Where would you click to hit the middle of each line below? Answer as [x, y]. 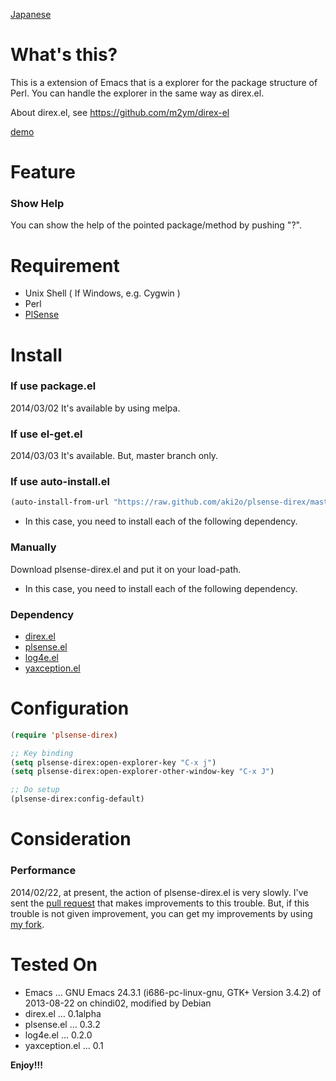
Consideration [71, 839]
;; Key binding [42, 753]
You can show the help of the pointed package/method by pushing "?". [156, 225]
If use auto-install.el [60, 482]
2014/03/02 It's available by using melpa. [95, 408]
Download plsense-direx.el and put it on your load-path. [126, 569]
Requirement [65, 265]
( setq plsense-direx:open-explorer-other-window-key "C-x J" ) [142, 772]
